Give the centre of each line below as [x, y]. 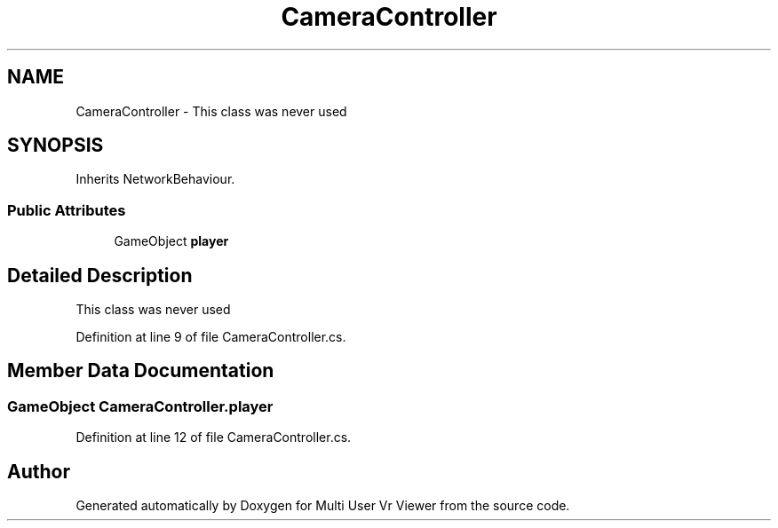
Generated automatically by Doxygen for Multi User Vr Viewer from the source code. [323, 506]
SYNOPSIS [56, 146]
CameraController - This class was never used [211, 111]
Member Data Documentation [141, 371]
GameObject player [171, 241]
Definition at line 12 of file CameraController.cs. [214, 437]
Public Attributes [67, 210]
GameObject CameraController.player [140, 406]
